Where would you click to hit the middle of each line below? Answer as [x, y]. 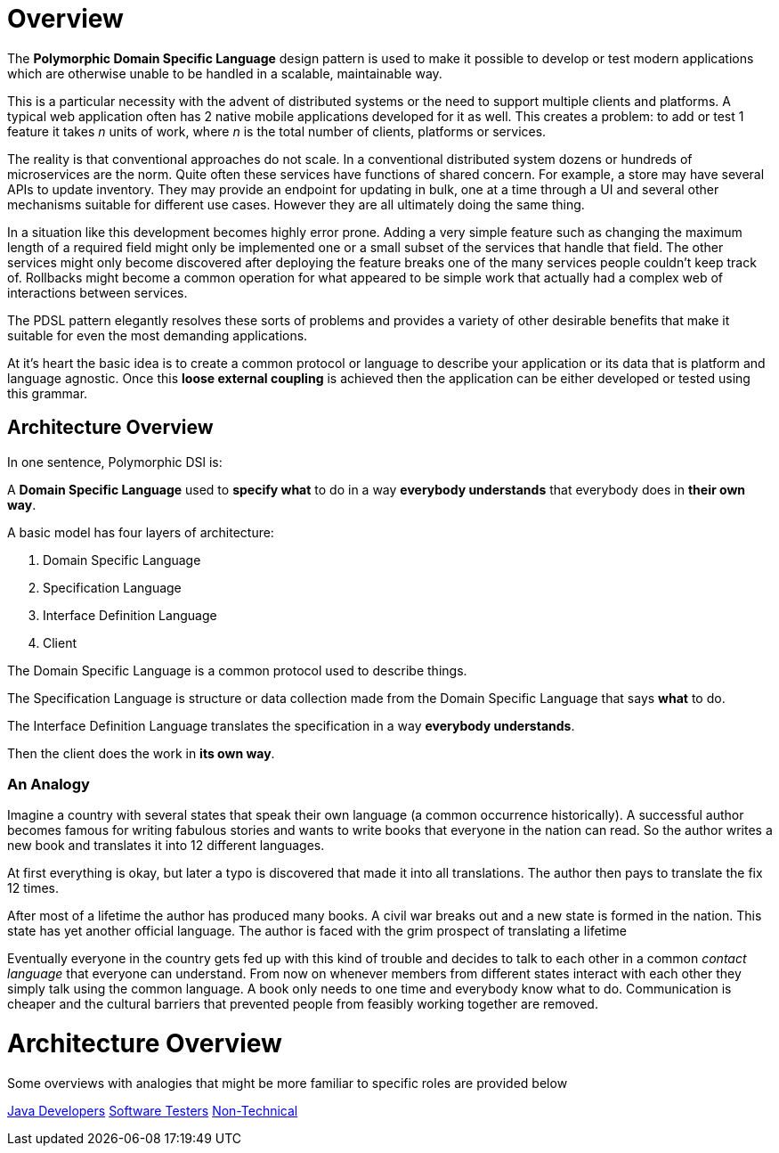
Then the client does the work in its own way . [141, 753]
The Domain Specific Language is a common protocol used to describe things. [237, 670]
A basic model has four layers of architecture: [141, 532]
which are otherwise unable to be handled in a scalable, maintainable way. [225, 73]
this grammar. [48, 393]
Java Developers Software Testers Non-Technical [153, 1110]
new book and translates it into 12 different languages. [166, 846]
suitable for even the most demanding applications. [158, 335]
